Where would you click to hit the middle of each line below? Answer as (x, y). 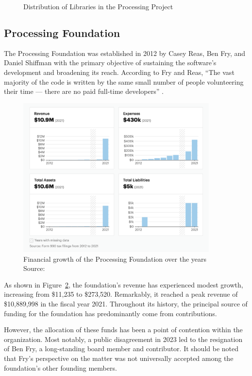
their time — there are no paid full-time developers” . (84, 91)
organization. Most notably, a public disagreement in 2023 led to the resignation (123, 339)
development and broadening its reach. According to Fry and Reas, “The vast (119, 72)
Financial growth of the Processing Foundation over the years (115, 259)
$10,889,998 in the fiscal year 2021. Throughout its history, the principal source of (126, 304)
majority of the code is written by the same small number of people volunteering (124, 81)
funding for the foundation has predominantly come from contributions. (110, 313)
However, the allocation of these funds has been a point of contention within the (123, 330)
